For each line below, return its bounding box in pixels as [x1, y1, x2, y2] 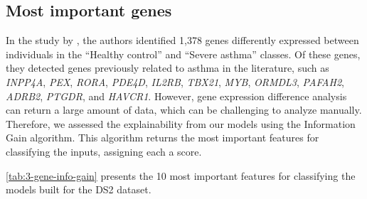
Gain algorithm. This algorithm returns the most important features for [6, 130, 319, 145]
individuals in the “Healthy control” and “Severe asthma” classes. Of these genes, [6, 46, 361, 61]
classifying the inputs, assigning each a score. [6, 144, 202, 158]
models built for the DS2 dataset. [6, 182, 151, 197]
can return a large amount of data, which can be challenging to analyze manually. [6, 102, 362, 117]
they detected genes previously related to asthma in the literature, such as [6, 60, 329, 75]
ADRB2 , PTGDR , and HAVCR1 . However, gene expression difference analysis [6, 88, 347, 103]
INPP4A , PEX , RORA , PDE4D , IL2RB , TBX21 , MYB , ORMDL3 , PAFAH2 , [6, 74, 344, 89]
